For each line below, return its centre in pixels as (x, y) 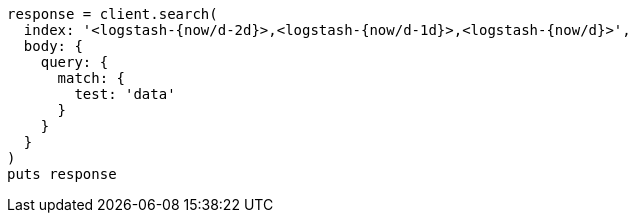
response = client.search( (112, 14)
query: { (74, 62)
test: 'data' (125, 94)
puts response (62, 174)
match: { (91, 78)
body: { (53, 46)
